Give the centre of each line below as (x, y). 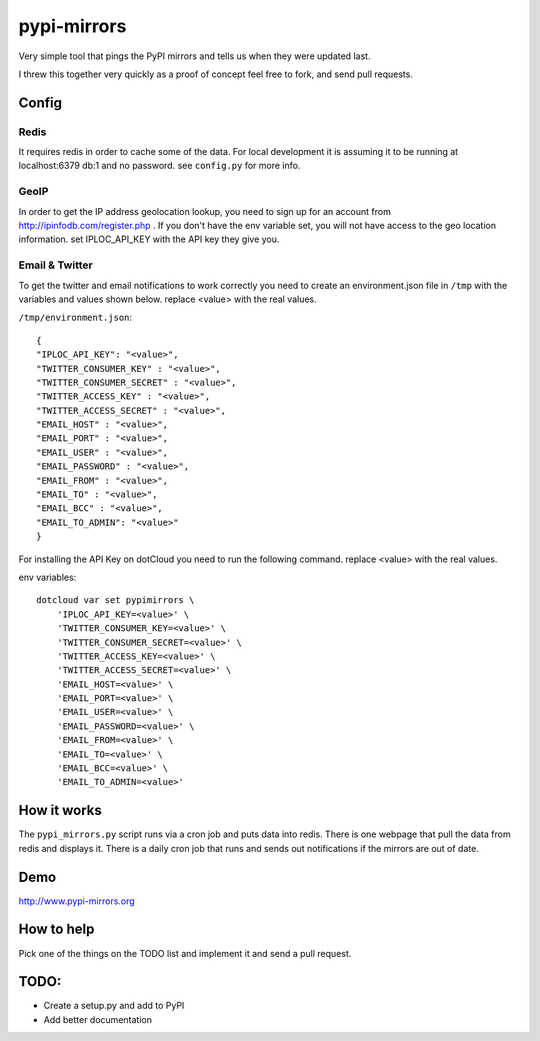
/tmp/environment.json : (75, 317)
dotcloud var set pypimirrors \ (115, 600)
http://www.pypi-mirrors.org (76, 901)
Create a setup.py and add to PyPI (114, 1006)
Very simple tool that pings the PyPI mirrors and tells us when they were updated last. (194, 56)
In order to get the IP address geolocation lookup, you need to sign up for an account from (205, 211)
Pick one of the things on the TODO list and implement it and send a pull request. (185, 953)
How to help (56, 929)
